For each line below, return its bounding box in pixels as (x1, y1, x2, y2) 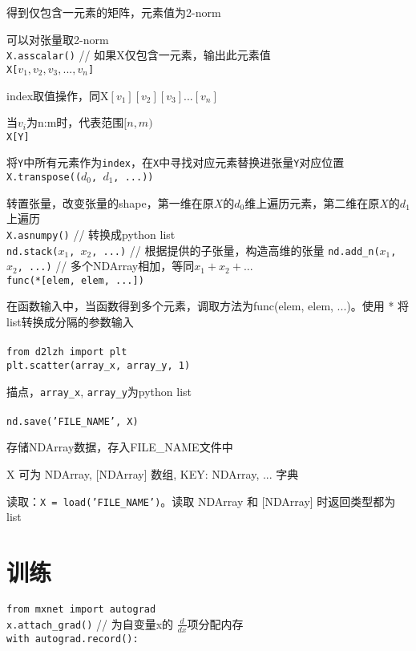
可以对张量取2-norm (6, 30, 109, 47)
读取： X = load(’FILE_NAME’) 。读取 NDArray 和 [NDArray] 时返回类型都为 (6, 492, 396, 509)
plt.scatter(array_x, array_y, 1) (6, 359, 191, 371)
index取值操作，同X (6, 87, 109, 103)
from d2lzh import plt (6, 346, 127, 358)
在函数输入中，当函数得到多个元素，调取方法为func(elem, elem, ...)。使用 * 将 (6, 297, 410, 314)
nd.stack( (6, 245, 59, 257)
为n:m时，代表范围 (26, 114, 124, 131)
